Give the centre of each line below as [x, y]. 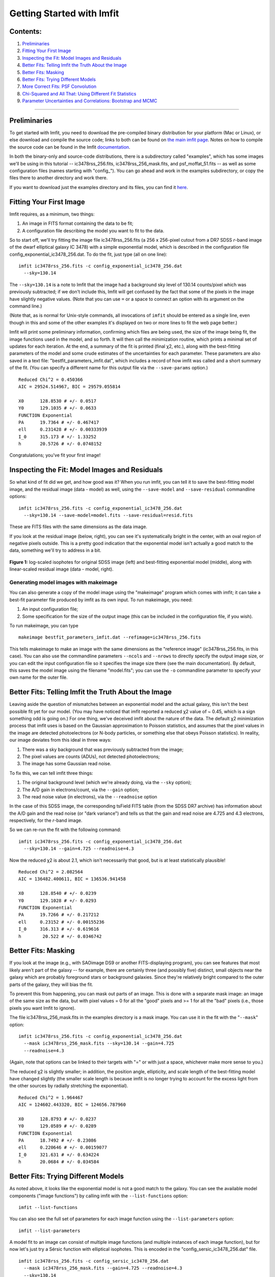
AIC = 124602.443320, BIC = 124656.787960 [72, 1105]
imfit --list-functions [48, 1207]
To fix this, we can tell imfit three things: [51, 773]
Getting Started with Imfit [64, 13]
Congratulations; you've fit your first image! [55, 455]
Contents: [25, 31]
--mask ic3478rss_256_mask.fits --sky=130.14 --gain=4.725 [99, 1044]
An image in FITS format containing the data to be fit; [78, 223]
